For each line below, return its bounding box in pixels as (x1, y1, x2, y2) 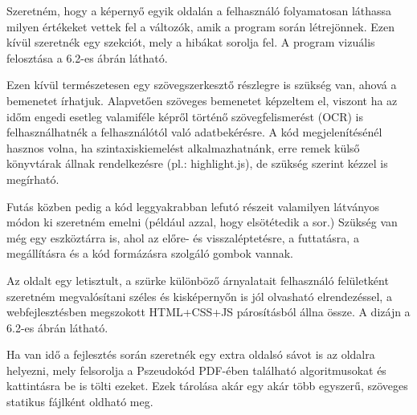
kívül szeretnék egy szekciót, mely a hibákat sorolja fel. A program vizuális (6, 34, 375, 51)
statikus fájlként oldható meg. (6, 393, 153, 410)
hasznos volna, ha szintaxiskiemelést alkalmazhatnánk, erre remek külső (6, 139, 360, 156)
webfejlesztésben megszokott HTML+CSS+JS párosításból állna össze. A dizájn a (6, 303, 411, 320)
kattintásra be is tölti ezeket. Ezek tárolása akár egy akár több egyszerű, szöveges (6, 377, 408, 394)
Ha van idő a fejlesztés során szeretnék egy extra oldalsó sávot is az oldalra (6, 346, 375, 363)
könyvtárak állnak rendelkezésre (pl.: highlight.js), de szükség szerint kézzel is (6, 155, 388, 172)
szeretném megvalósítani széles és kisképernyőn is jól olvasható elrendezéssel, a (6, 287, 392, 304)
